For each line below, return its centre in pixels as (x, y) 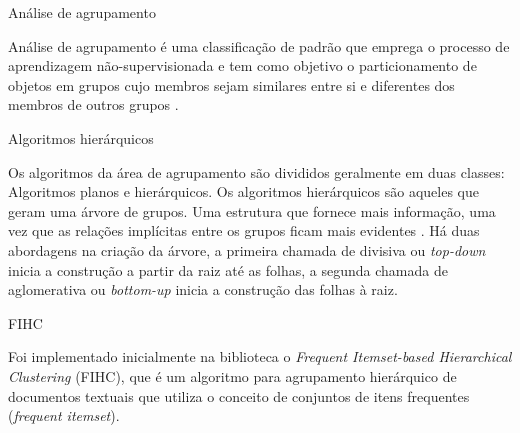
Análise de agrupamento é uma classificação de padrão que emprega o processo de (259, 45)
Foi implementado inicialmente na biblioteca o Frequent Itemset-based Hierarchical (260, 356)
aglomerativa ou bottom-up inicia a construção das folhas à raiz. (203, 289)
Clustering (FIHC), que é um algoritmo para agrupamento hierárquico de (232, 375)
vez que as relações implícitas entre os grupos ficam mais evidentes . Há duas (244, 230)
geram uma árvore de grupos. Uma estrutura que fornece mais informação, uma (252, 210)
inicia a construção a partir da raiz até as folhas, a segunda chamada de (228, 269)
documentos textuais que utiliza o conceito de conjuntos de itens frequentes (239, 395)
